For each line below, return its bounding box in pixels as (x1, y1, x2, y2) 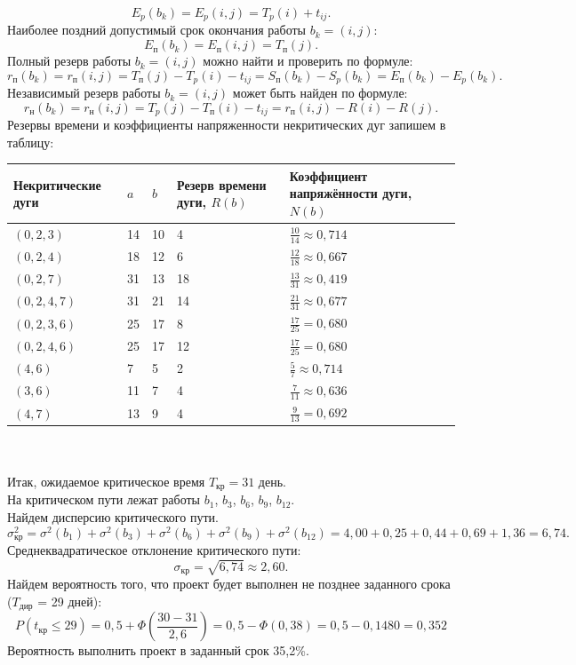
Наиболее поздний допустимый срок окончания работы (7, 20, 306, 39)
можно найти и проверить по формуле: (203, 51, 413, 70)
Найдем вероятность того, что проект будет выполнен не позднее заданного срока (7, 574, 451, 593)
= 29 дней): (37, 591, 102, 610)
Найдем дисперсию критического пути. (7, 508, 219, 526)
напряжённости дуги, (289, 184, 412, 202)
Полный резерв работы (7, 51, 132, 70)
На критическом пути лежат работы (7, 490, 200, 509)
